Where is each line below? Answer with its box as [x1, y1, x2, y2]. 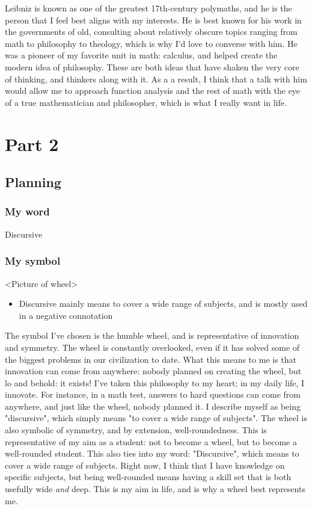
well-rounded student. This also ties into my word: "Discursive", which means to [5, 447, 299, 460]
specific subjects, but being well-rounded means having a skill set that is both [5, 470, 292, 483]
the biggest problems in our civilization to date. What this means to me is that [5, 353, 297, 365]
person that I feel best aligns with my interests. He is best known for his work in [5, 13, 302, 26]
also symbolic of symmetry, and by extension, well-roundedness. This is [5, 424, 267, 436]
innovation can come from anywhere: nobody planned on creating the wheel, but [5, 365, 302, 377]
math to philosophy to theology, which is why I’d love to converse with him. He [5, 37, 298, 49]
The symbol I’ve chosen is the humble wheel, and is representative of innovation [5, 329, 299, 342]
